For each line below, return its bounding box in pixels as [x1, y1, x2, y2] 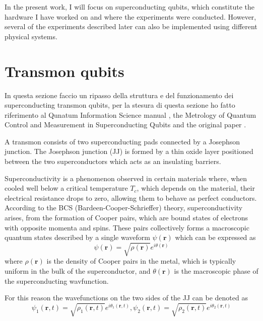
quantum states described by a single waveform [5, 232, 150, 243]
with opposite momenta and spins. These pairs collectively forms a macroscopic [5, 222, 249, 232]
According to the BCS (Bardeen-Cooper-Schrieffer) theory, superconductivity [5, 202, 243, 213]
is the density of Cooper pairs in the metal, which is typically [46, 256, 236, 266]
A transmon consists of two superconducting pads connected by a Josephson [5, 136, 240, 146]
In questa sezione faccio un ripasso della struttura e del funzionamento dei [5, 90, 234, 100]
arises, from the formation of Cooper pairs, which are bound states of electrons [5, 212, 248, 223]
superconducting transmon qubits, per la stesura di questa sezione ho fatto [5, 100, 235, 110]
